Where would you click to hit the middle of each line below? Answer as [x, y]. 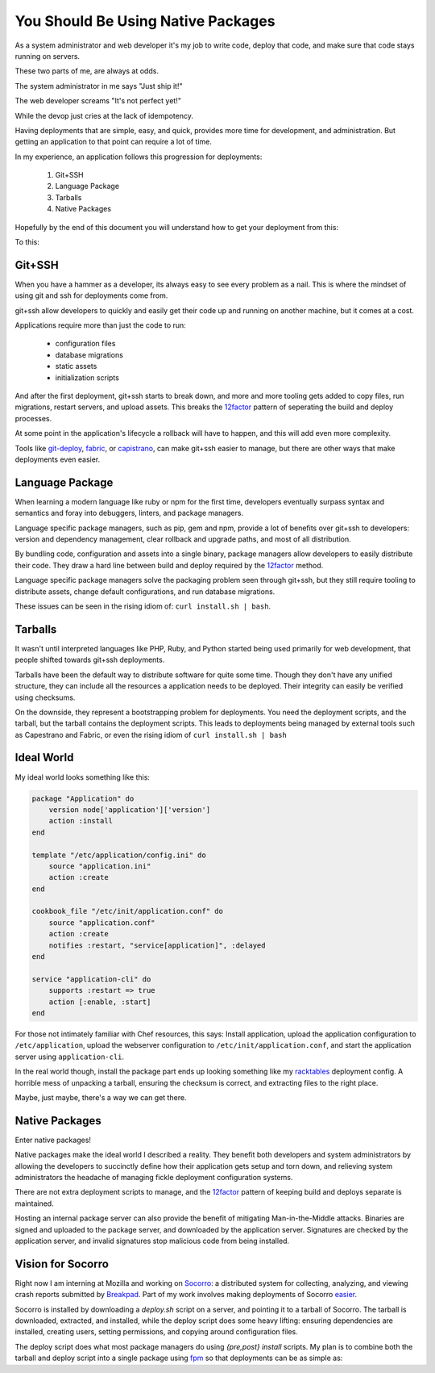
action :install [81, 821]
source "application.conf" [102, 923]
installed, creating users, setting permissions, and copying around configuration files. [156, 1332]
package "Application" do [83, 798]
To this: [27, 242]
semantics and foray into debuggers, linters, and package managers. [129, 513]
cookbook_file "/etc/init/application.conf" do [127, 911]
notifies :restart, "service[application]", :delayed [157, 945]
